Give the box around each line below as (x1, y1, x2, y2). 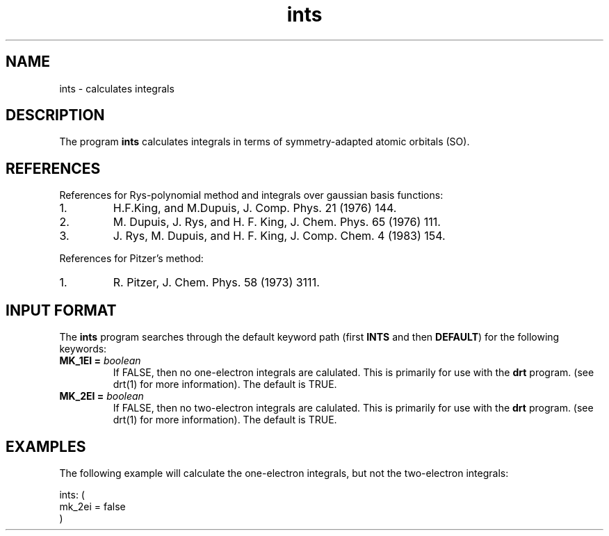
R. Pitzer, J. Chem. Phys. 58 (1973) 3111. (113, 275, 320, 290)
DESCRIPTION (6, 106, 105, 124)
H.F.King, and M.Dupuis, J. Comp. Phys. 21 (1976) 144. (113, 201, 397, 216)
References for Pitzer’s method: (59, 252, 204, 265)
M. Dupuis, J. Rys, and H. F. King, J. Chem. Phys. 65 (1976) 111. (113, 215, 441, 229)
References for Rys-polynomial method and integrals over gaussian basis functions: (59, 189, 444, 202)
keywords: (59, 343, 107, 355)
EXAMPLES (6, 437, 86, 455)
